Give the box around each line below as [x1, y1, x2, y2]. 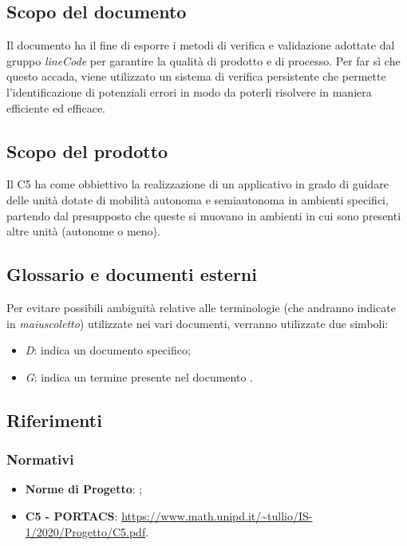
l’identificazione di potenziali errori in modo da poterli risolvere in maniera [6, 83, 372, 100]
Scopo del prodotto [6, 138, 168, 163]
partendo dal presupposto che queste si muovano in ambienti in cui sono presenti [6, 207, 401, 224]
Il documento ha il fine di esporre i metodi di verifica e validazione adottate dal [6, 37, 395, 53]
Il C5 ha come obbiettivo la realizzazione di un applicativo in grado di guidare [6, 176, 389, 192]
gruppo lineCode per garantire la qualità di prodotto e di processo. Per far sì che [6, 52, 401, 69]
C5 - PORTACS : [25, 507, 118, 524]
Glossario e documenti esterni [6, 262, 257, 287]
